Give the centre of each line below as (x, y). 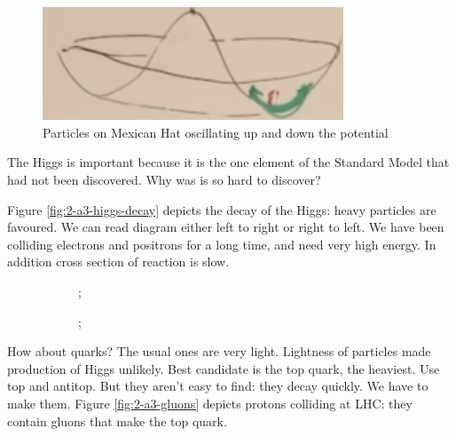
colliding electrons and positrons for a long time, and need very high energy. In (222, 244)
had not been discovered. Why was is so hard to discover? (164, 179)
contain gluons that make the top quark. (117, 420)
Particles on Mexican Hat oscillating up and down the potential (216, 132)
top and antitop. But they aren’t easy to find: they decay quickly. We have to (218, 386)
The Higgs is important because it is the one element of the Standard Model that (228, 162)
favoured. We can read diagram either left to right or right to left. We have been (226, 227)
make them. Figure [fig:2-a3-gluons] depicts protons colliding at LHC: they (210, 403)
